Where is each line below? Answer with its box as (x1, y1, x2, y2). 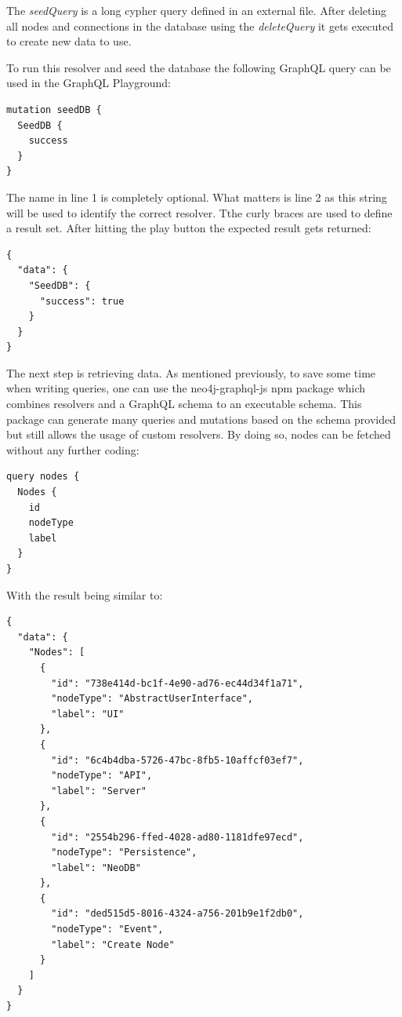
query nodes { (6, 471, 80, 483)
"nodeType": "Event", (51, 924, 164, 935)
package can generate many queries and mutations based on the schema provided (6, 410, 396, 427)
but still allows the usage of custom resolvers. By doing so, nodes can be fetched (6, 426, 391, 443)
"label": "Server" (51, 785, 147, 796)
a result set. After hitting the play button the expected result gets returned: (6, 220, 371, 236)
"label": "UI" (51, 708, 125, 720)
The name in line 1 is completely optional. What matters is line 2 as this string (6, 188, 387, 205)
